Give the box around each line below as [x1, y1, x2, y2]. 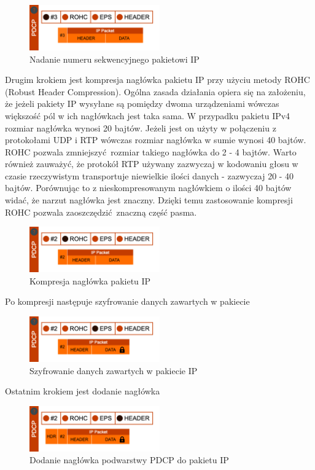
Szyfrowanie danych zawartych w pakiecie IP [29, 364, 198, 377]
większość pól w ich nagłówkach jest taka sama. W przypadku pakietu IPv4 [5, 109, 290, 122]
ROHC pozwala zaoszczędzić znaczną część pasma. [5, 205, 197, 218]
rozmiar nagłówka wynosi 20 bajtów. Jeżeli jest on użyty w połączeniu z [5, 121, 276, 134]
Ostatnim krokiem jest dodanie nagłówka [5, 385, 160, 398]
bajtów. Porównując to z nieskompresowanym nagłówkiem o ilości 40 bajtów [5, 181, 292, 194]
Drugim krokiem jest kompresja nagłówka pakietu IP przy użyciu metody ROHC [5, 73, 310, 86]
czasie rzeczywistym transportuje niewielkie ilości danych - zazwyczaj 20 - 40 [5, 169, 294, 182]
